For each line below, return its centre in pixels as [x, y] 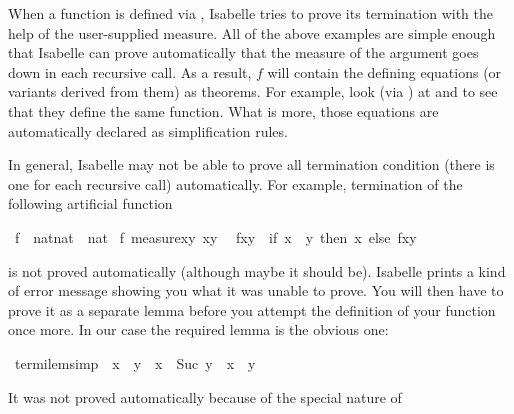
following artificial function [90, 203]
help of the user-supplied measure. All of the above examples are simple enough [252, 32]
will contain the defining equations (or [384, 71]
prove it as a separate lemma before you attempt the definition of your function [252, 309]
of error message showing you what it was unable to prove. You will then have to [256, 290]
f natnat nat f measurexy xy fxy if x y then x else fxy [215, 236]
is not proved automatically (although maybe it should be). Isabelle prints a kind [257, 270]
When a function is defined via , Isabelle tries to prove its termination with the [250, 13]
